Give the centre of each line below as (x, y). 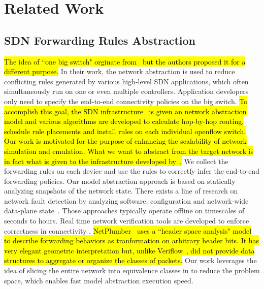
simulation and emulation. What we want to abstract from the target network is (129, 151)
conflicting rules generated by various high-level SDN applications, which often (126, 81)
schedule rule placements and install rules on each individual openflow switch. (125, 131)
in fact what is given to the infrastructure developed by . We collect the (116, 161)
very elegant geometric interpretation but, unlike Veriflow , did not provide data (129, 250)
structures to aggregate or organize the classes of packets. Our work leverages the (130, 260)
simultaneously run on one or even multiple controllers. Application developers (126, 91)
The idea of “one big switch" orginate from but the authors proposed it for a (125, 61)
